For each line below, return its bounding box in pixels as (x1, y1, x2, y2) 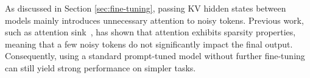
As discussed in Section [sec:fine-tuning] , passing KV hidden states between (5, 2, 286, 14)
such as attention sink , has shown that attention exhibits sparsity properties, (5, 26, 296, 38)
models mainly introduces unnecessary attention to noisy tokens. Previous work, (5, 13, 304, 26)
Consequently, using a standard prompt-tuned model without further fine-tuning (5, 49, 305, 62)
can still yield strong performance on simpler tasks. (5, 61, 196, 74)
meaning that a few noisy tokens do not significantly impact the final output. (5, 37, 293, 50)
